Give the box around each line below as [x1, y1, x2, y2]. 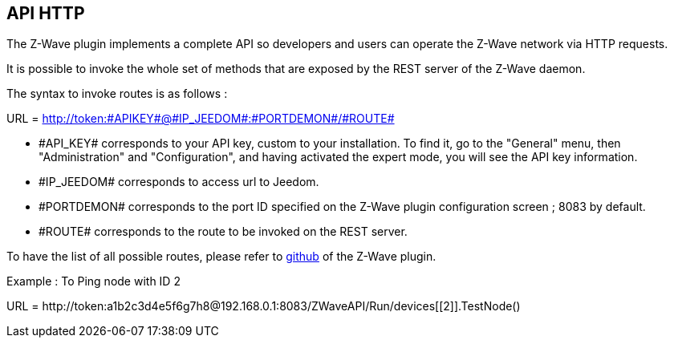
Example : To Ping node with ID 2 [6, 274, 181, 289]
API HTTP [6, 3, 85, 23]
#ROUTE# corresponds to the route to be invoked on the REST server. [39, 225, 408, 239]
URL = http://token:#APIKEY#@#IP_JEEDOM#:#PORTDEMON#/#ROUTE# [6, 111, 395, 126]
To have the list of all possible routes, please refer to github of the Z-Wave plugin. [6, 249, 436, 264]
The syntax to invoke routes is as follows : [6, 87, 228, 101]
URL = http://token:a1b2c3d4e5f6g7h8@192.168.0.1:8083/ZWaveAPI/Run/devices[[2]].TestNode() [6, 299, 521, 314]
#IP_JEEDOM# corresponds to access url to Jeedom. [39, 175, 319, 189]
